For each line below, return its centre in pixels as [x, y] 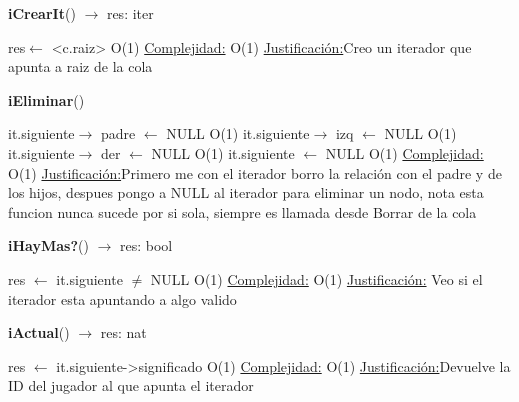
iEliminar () [46, 99]
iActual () [39, 332]
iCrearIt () [42, 13]
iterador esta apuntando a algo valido [122, 298]
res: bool [146, 245]
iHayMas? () [48, 245]
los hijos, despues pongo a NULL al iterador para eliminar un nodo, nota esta [246, 192]
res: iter [130, 13]
